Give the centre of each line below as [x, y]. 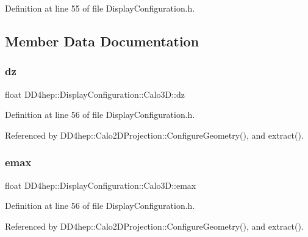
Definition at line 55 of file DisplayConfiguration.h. [100, 8]
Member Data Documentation [102, 41]
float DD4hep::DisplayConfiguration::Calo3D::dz [95, 94]
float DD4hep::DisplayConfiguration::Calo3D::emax [101, 185]
